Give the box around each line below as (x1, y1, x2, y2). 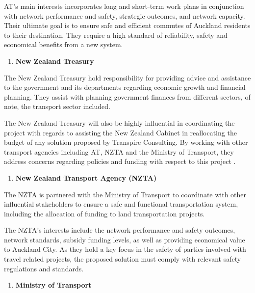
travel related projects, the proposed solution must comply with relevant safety (4, 254, 241, 264)
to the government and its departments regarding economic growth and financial (4, 82, 246, 92)
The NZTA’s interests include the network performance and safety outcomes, (4, 225, 235, 235)
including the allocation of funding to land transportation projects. (4, 208, 205, 218)
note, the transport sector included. (4, 101, 110, 111)
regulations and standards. (4, 263, 84, 273)
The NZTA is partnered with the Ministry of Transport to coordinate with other (4, 189, 247, 199)
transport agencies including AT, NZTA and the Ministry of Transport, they (4, 146, 234, 157)
